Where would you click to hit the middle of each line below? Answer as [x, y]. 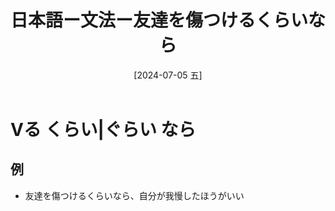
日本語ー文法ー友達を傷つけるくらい [159, 20]
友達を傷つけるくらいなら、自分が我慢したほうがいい [134, 195]
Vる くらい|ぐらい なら [103, 129]
